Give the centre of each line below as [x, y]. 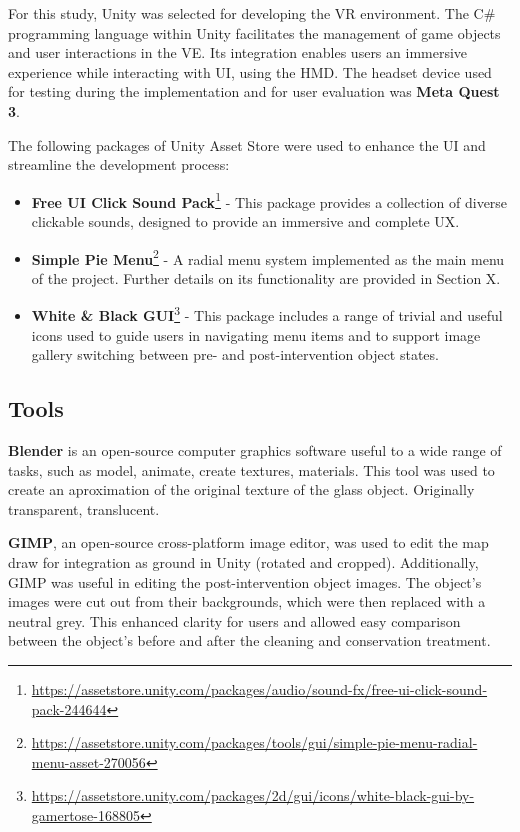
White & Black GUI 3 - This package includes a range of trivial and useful [267, 314]
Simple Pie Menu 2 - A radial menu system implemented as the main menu [268, 257]
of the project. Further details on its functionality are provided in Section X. [266, 277]
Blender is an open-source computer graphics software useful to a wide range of [255, 450]
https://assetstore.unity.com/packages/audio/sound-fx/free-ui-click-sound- [259, 689]
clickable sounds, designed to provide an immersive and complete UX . [245, 221]
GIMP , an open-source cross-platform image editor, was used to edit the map [248, 542]
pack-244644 [69, 708]
